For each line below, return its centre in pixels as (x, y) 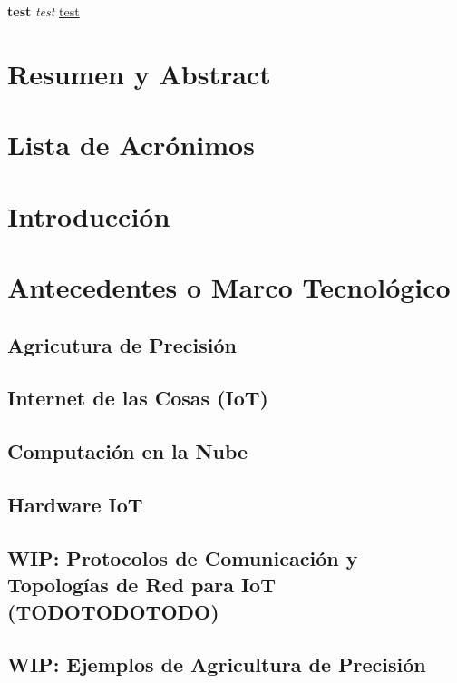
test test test (44, 11)
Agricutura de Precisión (122, 344)
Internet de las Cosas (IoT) (138, 398)
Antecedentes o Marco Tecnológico (229, 287)
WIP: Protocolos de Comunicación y (183, 557)
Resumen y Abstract (139, 73)
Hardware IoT (75, 505)
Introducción (89, 215)
